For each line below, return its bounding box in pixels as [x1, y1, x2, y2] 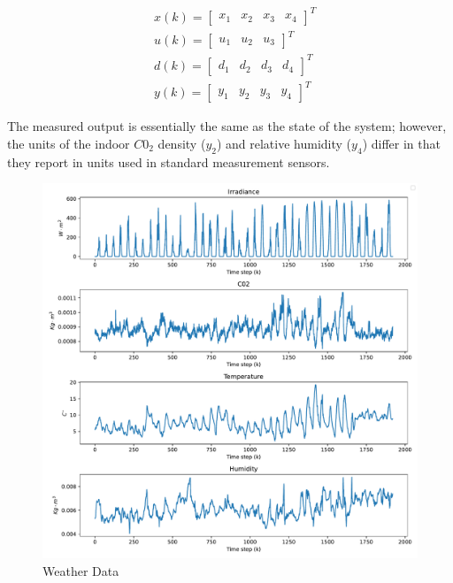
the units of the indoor [7, 134, 130, 152]
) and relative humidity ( [216, 134, 352, 152]
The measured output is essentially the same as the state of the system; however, [7, 117, 447, 135]
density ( [157, 134, 206, 152]
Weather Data [42, 561, 119, 579]
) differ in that [362, 134, 441, 152]
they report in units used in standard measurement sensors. [7, 152, 330, 171]
